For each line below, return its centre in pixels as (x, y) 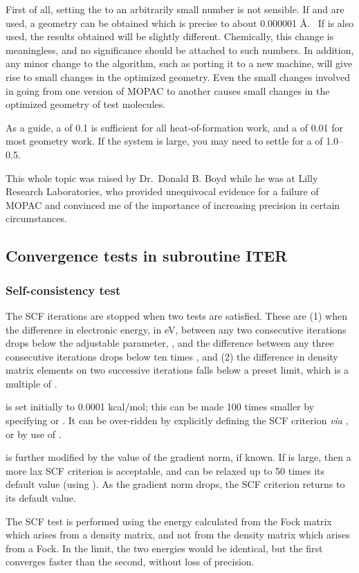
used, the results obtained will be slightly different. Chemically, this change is (170, 36)
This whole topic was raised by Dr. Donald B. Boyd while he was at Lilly (162, 178)
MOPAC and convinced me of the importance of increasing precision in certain (173, 204)
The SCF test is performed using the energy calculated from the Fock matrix (169, 521)
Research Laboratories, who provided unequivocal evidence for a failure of (162, 191)
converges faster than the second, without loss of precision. (130, 562)
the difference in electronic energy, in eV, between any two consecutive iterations (176, 329)
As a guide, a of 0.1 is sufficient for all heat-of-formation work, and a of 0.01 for (175, 127)
